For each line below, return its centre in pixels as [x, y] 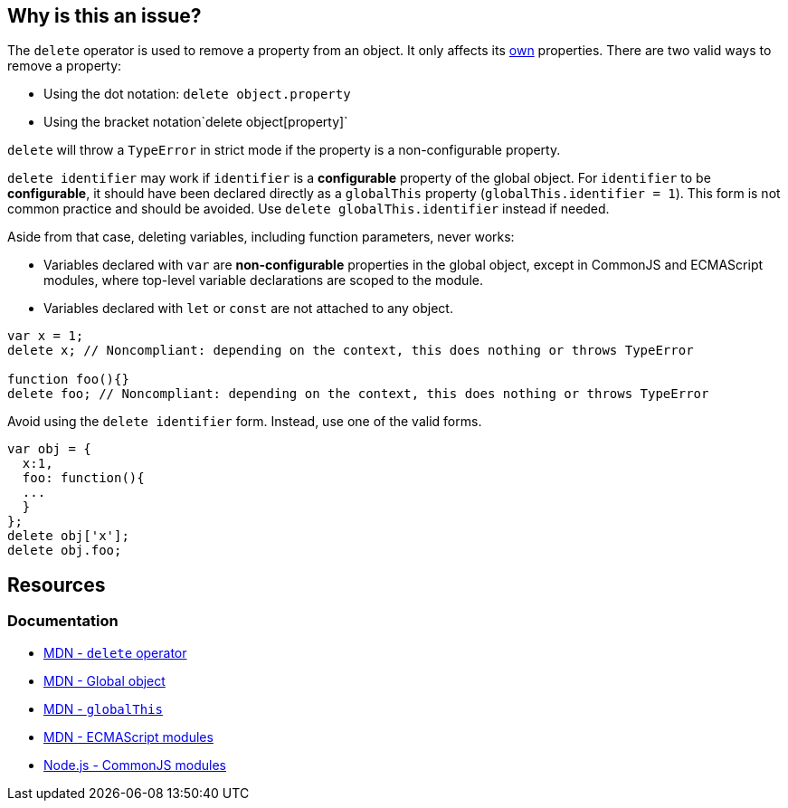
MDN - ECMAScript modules [128, 737]
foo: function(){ [83, 478]
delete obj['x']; [68, 536]
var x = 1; [46, 336]
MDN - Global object [104, 680]
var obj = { [49, 449]
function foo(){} [68, 380]
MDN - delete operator [115, 652]
